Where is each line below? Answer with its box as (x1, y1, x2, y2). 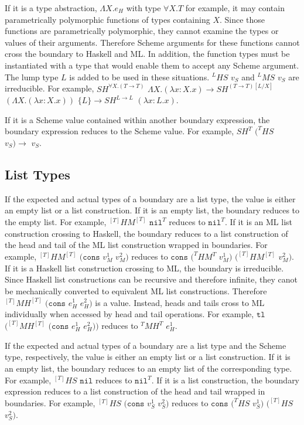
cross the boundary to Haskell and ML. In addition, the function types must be (5, 47, 290, 60)
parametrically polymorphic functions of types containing (5, 13, 210, 25)
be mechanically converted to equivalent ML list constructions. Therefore (5, 284, 267, 297)
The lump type (5, 70, 59, 83)
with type (126, 2, 161, 13)
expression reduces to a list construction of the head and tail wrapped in (5, 385, 265, 397)
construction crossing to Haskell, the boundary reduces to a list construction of (5, 227, 288, 239)
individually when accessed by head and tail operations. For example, (5, 308, 254, 320)
